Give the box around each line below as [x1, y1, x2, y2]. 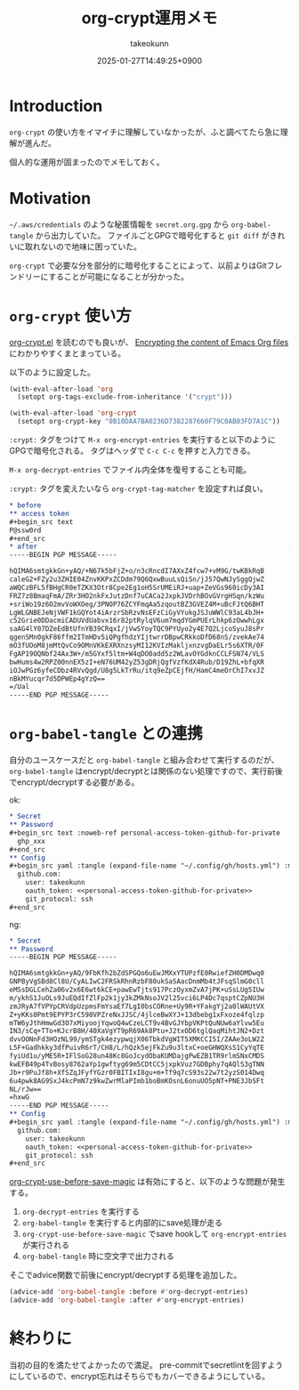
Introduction [9, 95, 103, 116]
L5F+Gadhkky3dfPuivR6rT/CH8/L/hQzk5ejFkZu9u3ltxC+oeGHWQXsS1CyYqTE [9, 1043, 265, 1053]
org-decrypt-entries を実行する [21, 1207, 140, 1217]
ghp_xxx [17, 836, 46, 845]
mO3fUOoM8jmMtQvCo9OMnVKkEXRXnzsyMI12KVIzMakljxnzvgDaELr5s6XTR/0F [9, 642, 265, 651]
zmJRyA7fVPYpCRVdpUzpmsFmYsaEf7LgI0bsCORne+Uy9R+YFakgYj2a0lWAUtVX [9, 1002, 265, 1011]
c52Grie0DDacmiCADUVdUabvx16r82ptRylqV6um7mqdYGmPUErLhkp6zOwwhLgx [9, 616, 265, 626]
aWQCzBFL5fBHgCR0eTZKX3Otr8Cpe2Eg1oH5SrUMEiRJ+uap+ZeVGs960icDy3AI [9, 583, 265, 592]
